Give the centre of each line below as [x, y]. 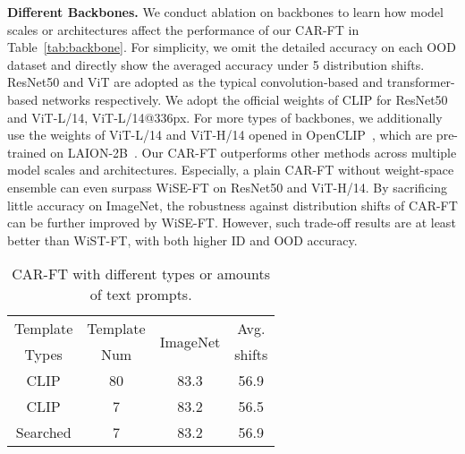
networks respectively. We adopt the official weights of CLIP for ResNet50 [245, 99]
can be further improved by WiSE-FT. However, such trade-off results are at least [232, 223]
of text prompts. [141, 295]
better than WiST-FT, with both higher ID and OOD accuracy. [182, 240]
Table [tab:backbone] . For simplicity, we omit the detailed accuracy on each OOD [232, 47]
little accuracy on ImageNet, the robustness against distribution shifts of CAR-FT [232, 205]
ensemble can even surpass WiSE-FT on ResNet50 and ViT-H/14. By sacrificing [228, 187]
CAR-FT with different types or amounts [141, 274]
